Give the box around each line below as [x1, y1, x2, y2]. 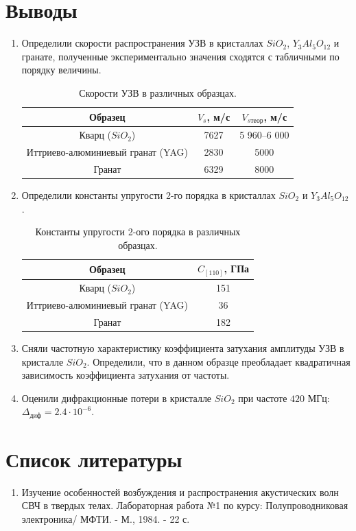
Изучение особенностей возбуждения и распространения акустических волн [21, 484, 339, 499]
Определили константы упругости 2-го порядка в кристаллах [21, 187, 276, 202]
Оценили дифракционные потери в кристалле [21, 390, 212, 405]
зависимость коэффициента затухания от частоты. [21, 368, 230, 382]
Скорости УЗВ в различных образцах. [79, 85, 237, 99]
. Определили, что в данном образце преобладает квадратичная [86, 354, 351, 368]
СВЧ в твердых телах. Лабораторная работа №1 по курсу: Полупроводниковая [21, 498, 348, 512]
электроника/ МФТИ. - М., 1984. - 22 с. [21, 512, 190, 526]
